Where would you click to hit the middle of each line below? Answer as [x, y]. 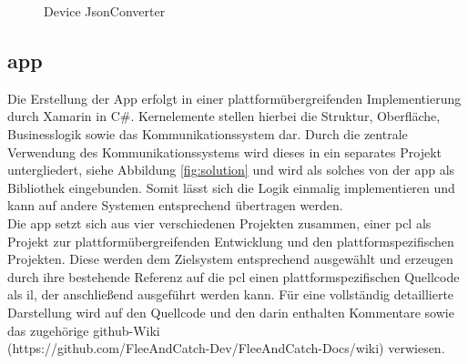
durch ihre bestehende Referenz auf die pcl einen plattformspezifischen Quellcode [234, 276]
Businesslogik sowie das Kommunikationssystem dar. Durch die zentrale [208, 133]
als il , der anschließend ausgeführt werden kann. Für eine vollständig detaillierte [231, 294]
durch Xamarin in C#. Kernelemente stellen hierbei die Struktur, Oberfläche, [224, 116]
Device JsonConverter [105, 11]
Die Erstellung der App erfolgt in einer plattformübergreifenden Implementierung [234, 98]
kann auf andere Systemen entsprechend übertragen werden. [175, 205]
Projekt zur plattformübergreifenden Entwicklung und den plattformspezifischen [231, 241]
